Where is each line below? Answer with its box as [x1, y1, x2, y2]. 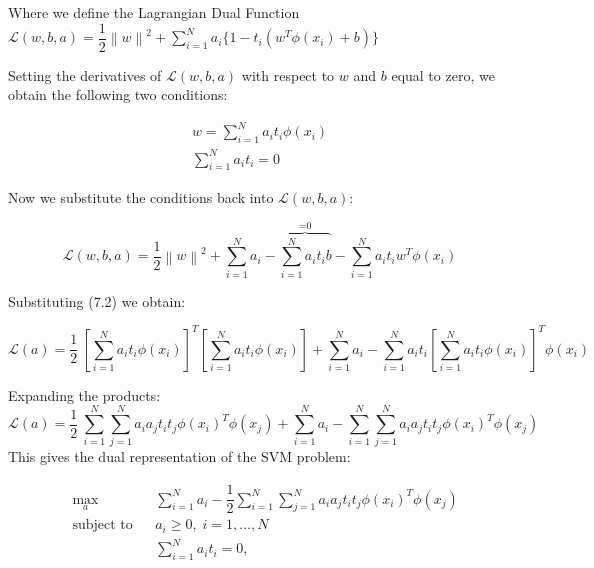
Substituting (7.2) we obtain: [8, 290, 186, 311]
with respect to [241, 64, 335, 85]
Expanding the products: [8, 384, 161, 405]
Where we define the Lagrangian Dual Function [8, 2, 300, 22]
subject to [72, 518, 133, 533]
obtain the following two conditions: [8, 84, 228, 105]
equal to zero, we [391, 64, 495, 85]
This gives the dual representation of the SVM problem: [8, 446, 351, 467]
